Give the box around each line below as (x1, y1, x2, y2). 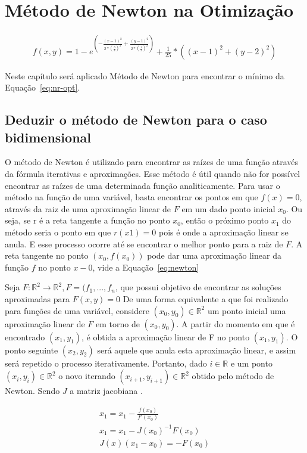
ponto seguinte (5, 343, 58, 356)
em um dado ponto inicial (181, 202, 275, 215)
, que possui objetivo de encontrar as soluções (115, 281, 281, 293)
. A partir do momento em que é (176, 317, 295, 330)
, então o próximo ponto (180, 214, 269, 226)
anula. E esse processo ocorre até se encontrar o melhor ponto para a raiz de (5, 237, 283, 250)
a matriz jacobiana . (70, 384, 143, 397)
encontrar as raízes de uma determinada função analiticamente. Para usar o (5, 179, 280, 191)
